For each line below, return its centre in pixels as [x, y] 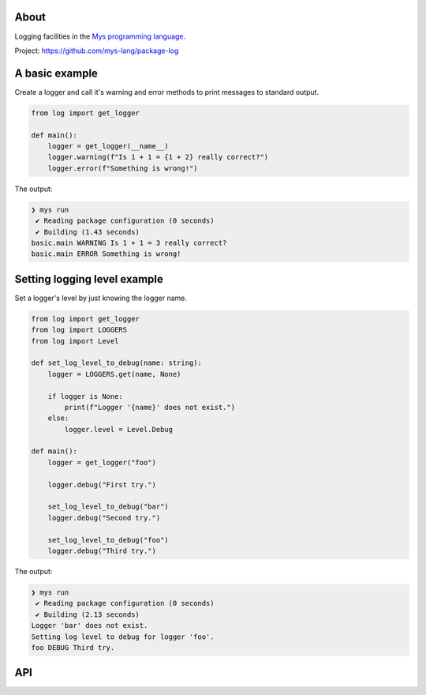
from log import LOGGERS [79, 330]
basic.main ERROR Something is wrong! [106, 254]
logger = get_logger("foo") [102, 462]
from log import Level [75, 341]
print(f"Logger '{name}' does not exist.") [150, 407]
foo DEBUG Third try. [73, 647]
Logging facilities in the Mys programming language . [100, 36]
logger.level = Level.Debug [119, 429]
